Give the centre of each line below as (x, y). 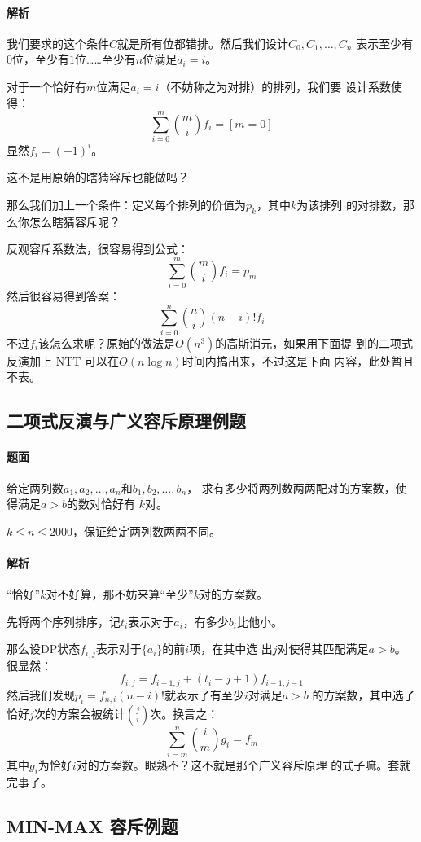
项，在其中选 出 (231, 649)
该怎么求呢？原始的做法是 (107, 342)
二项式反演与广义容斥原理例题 (126, 421)
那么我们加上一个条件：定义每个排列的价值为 (126, 204)
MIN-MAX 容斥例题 (92, 825)
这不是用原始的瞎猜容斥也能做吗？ (98, 177)
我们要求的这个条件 (58, 43)
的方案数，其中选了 (364, 694)
